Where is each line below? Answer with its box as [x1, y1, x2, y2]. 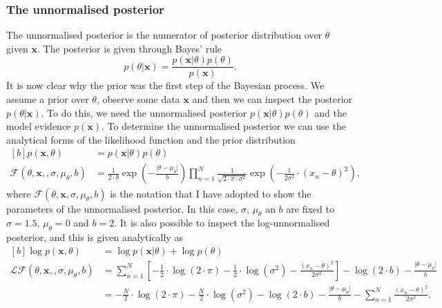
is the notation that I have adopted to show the [110, 186, 311, 200]
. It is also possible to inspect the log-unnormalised [114, 215, 330, 230]
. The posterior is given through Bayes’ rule [37, 41, 222, 55]
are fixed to [286, 201, 334, 215]
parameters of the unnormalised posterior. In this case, [6, 201, 238, 215]
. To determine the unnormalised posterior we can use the [102, 119, 346, 133]
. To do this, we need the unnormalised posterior [41, 105, 247, 119]
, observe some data [96, 92, 180, 106]
